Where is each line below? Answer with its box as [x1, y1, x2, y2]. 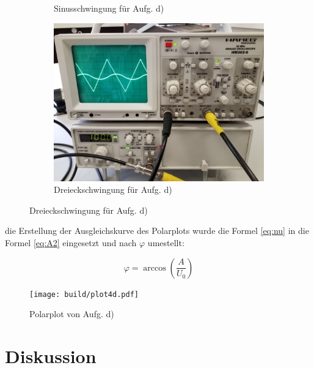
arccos [143, 263, 166, 272]
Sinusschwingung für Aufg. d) [54, 2, 164, 14]
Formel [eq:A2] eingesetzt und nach [5, 236, 137, 249]
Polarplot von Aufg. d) [29, 307, 114, 320]
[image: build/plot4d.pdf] [29, 290, 139, 299]
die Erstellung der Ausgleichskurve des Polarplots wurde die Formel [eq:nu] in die [5, 224, 309, 237]
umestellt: [147, 236, 184, 249]
